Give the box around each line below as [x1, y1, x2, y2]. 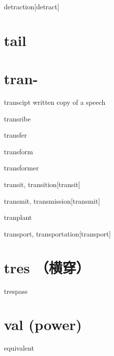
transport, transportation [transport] [4, 228, 111, 238]
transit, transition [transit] [4, 179, 80, 190]
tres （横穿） [4, 257, 90, 277]
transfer [4, 130, 27, 140]
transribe [4, 113, 31, 123]
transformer [4, 163, 39, 173]
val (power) [4, 314, 82, 334]
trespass [4, 285, 28, 296]
